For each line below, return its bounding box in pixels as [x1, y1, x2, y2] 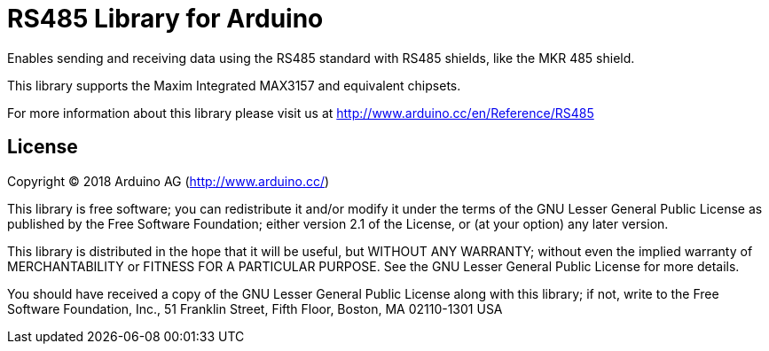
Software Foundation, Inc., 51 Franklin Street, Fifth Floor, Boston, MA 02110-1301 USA [7, 300, 503, 316]
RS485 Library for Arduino [7, 4, 324, 34]
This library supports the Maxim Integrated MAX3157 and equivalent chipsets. [7, 77, 461, 93]
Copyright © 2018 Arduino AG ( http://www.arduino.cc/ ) [7, 173, 330, 189]
